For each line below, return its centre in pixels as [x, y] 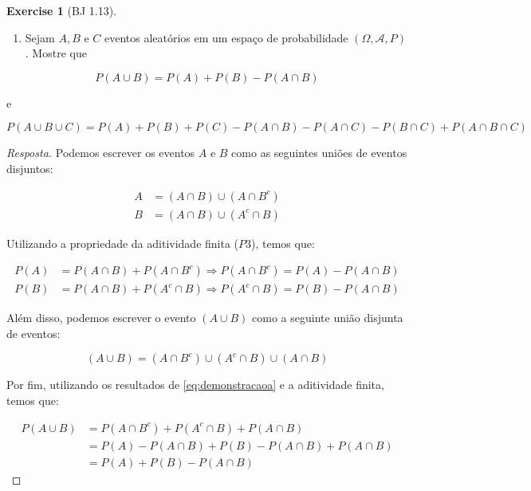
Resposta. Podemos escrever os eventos [101, 153]
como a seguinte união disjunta [328, 318]
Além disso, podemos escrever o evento [101, 318]
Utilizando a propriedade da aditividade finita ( [123, 243]
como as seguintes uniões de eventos [319, 153]
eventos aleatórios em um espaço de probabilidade [226, 37]
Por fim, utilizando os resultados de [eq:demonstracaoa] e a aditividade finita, [195, 385]
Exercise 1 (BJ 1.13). [61, 10]
